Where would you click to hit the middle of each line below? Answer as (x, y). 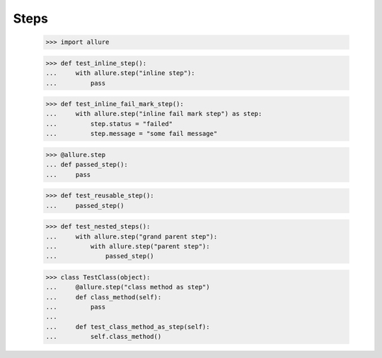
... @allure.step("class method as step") (128, 287)
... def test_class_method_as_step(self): (128, 327)
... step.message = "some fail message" (132, 134)
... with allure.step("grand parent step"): (132, 236)
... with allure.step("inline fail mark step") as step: (154, 114)
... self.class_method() (104, 337)
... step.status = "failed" (109, 123)
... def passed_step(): (87, 165)
